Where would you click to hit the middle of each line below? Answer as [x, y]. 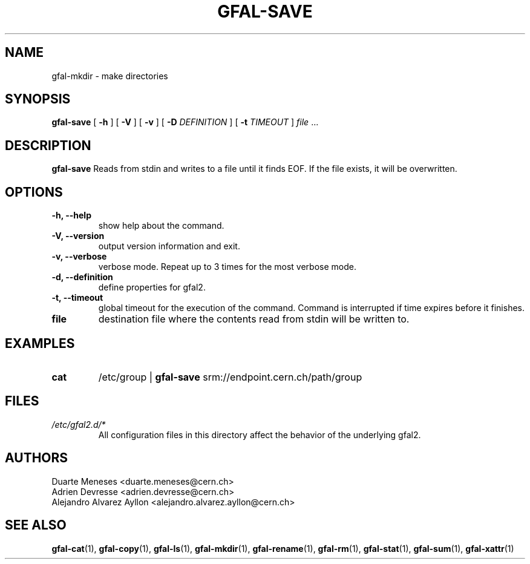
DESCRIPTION [48, 145]
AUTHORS [37, 458]
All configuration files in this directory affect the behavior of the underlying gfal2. [260, 434]
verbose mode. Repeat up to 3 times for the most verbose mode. [227, 267]
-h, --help [71, 215]
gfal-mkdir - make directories [110, 76]
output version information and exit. [169, 246]
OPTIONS [34, 192]
